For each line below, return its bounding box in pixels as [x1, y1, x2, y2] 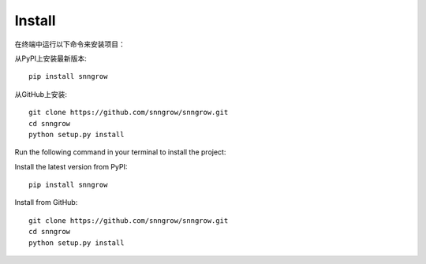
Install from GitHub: [14, 198, 78, 207]
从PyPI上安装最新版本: [14, 54, 87, 63]
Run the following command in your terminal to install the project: [14, 147, 226, 157]
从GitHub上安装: [14, 89, 67, 99]
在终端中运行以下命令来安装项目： [14, 39, 125, 49]
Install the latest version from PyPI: [14, 162, 128, 171]
